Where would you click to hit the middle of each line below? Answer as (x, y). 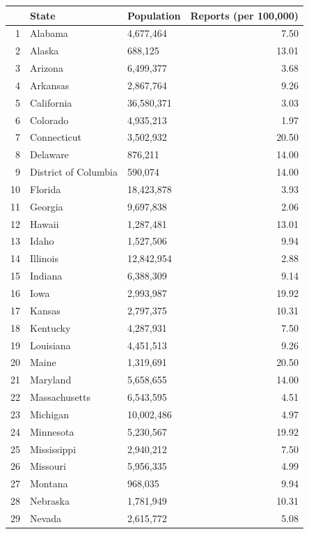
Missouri (48, 466)
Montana (49, 483)
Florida (46, 189)
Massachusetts (61, 397)
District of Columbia (74, 172)
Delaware (49, 154)
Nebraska (50, 501)
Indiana (46, 276)
